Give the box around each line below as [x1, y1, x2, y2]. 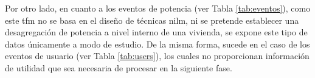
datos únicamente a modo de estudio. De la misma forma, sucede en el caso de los [5, 37, 310, 50]
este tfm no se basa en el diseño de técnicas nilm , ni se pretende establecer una [5, 13, 299, 26]
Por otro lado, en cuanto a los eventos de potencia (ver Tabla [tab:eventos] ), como [5, 2, 311, 14]
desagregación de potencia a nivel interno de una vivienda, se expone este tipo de [5, 26, 308, 38]
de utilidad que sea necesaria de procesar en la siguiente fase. [5, 61, 232, 74]
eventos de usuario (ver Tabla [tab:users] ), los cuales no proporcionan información [5, 49, 310, 62]
